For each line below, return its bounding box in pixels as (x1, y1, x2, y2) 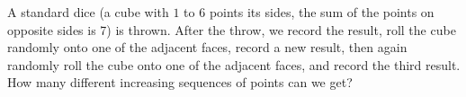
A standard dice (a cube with (7, 3, 169, 21)
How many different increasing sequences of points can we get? (7, 73, 353, 92)
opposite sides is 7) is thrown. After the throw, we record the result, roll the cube (7, 20, 456, 39)
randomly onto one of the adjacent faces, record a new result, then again (7, 38, 408, 57)
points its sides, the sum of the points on (209, 3, 435, 21)
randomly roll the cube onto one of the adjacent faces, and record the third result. (7, 55, 461, 74)
